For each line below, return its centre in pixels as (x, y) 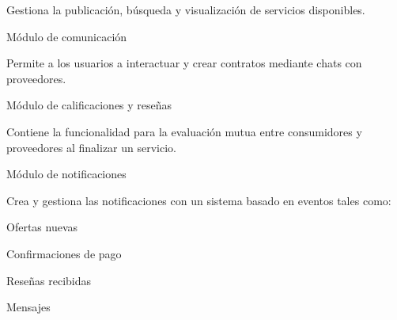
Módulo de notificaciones (66, 174)
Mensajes (28, 307)
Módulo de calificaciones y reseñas (89, 105)
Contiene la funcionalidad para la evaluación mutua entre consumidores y (184, 131)
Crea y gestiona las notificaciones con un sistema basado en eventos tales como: (199, 200)
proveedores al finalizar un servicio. (91, 147)
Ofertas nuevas (42, 227)
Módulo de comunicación (67, 36)
